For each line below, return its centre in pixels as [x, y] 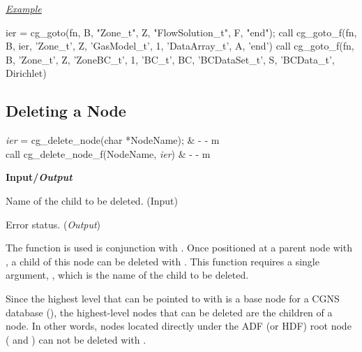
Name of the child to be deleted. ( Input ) [92, 200]
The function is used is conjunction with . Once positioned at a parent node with [179, 248]
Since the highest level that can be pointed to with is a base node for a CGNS [173, 298]
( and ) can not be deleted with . [76, 339]
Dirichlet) [26, 73]
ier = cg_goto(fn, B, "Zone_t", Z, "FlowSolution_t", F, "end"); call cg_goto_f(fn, [181, 32]
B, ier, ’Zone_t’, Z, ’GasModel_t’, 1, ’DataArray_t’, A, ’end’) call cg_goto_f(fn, [180, 46]
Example [24, 8]
